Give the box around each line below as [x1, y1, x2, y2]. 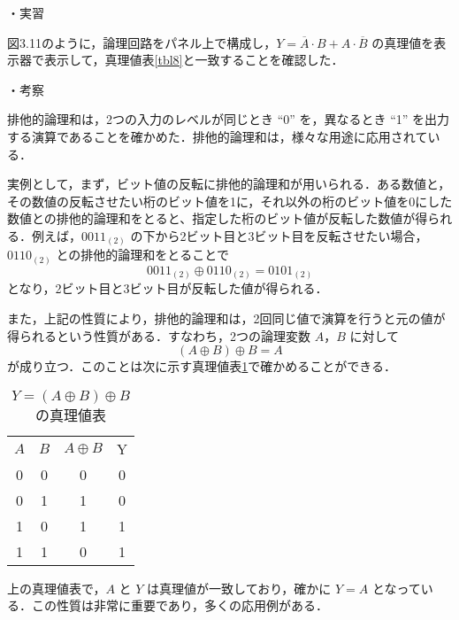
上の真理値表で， [7, 578, 106, 597]
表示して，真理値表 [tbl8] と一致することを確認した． [43, 50, 344, 69]
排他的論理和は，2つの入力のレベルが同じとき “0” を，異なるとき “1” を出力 [7, 110, 450, 128]
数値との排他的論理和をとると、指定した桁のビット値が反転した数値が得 [7, 209, 428, 228]
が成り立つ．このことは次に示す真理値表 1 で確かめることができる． [7, 357, 397, 376]
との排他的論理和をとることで [56, 245, 229, 264]
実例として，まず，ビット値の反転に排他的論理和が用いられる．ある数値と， [7, 174, 451, 193]
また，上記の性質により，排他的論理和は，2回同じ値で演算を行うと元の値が [7, 309, 446, 328]
